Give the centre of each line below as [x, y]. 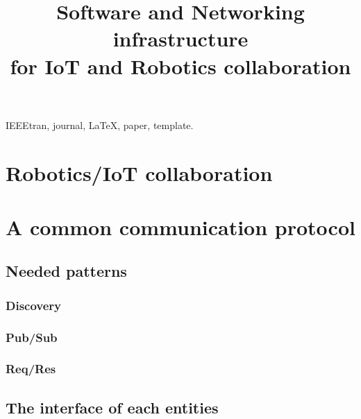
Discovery [34, 305]
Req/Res [31, 369]
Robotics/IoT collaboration [139, 172]
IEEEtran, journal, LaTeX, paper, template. [100, 125]
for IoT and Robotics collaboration [180, 66]
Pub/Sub [32, 337]
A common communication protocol [180, 226]
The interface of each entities [112, 407]
